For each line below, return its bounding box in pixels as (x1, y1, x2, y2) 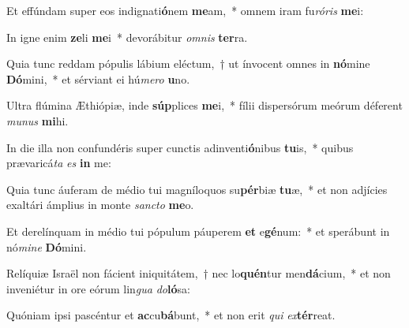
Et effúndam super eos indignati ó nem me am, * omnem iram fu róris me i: (6, 2, 364, 18)
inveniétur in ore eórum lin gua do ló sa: (6, 280, 190, 296)
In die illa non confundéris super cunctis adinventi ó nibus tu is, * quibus (6, 139, 354, 155)
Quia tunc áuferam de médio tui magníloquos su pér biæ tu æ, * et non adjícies (6, 181, 388, 197)
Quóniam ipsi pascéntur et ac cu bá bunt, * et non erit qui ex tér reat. (6, 307, 336, 323)
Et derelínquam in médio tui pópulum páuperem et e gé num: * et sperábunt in (6, 222, 390, 239)
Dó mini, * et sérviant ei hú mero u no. (6, 70, 190, 87)
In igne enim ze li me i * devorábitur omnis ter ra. (6, 28, 248, 45)
